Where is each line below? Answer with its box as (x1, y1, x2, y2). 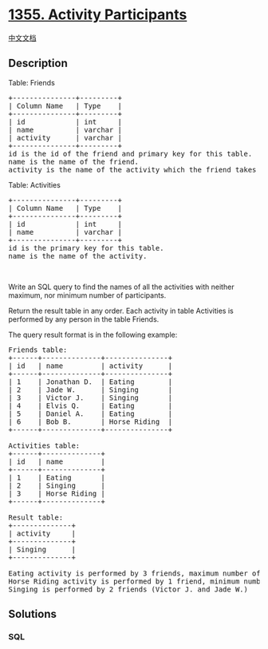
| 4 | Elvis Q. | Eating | (8, 401, 173, 410)
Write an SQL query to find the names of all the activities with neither (8, 282, 235, 291)
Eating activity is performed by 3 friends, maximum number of (8, 568, 261, 578)
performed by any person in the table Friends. (8, 314, 160, 324)
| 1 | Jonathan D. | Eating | (8, 377, 173, 386)
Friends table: (8, 345, 68, 354)
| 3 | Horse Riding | (8, 489, 105, 498)
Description (8, 57, 68, 70)
